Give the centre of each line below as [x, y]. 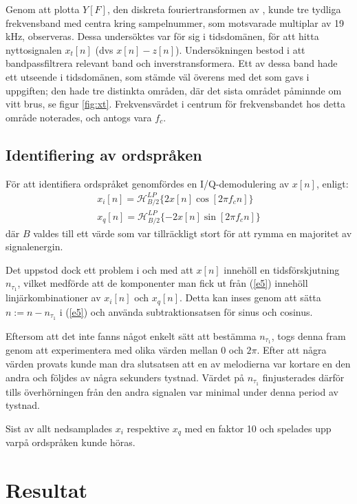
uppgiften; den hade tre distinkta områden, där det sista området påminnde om [174, 90]
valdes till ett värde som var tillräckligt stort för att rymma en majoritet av [193, 233]
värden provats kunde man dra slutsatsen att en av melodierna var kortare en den [178, 364]
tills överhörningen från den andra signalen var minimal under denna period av [172, 391]
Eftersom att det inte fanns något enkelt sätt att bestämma [131, 335]
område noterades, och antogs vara [79, 117]
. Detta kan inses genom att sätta [250, 298]
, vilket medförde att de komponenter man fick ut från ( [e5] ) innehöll [163, 283]
